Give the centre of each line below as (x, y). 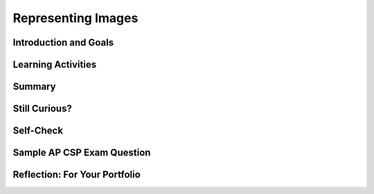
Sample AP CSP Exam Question (82, 153)
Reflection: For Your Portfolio (77, 175)
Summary (34, 87)
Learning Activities (55, 65)
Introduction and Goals (63, 42)
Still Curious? (42, 109)
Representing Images (75, 18)
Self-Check (38, 131)
